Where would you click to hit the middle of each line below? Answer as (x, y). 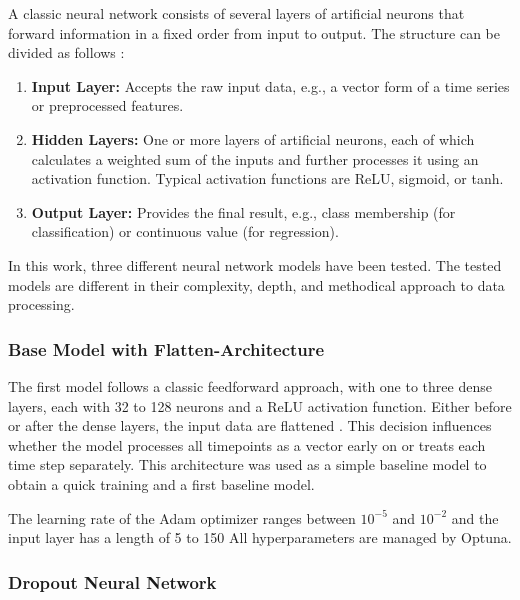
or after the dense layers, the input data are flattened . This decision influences (250, 425)
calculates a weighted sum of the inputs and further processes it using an (255, 158)
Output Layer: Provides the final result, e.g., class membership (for (243, 211)
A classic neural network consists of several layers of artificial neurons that (236, 13)
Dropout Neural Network (112, 581)
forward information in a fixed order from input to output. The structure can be (254, 32)
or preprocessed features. (107, 105)
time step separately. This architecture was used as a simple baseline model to (247, 464)
